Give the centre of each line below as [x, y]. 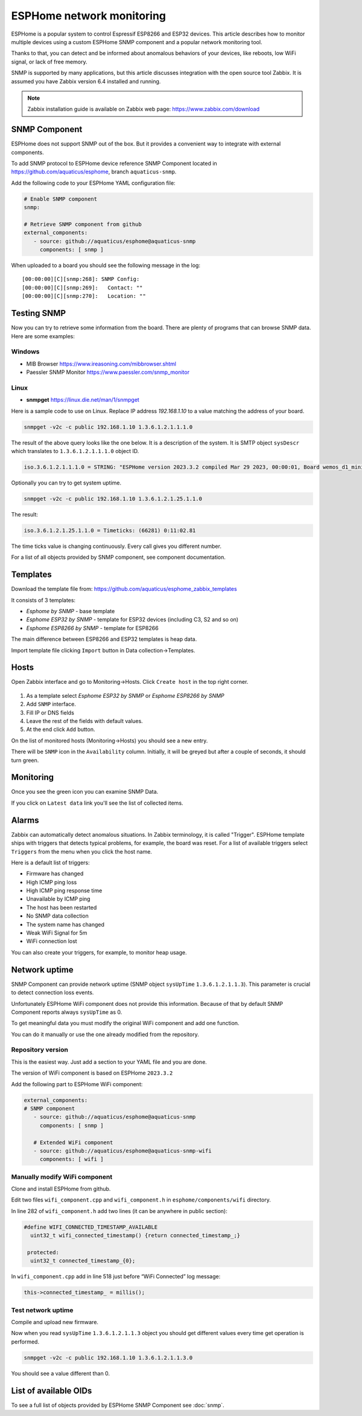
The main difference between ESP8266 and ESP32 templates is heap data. [104, 639]
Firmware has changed [55, 874]
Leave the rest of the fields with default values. [84, 721]
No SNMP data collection [57, 916]
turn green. [25, 760]
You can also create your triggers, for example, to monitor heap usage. [99, 952]
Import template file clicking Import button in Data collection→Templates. [103, 650]
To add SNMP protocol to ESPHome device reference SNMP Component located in [114, 163]
